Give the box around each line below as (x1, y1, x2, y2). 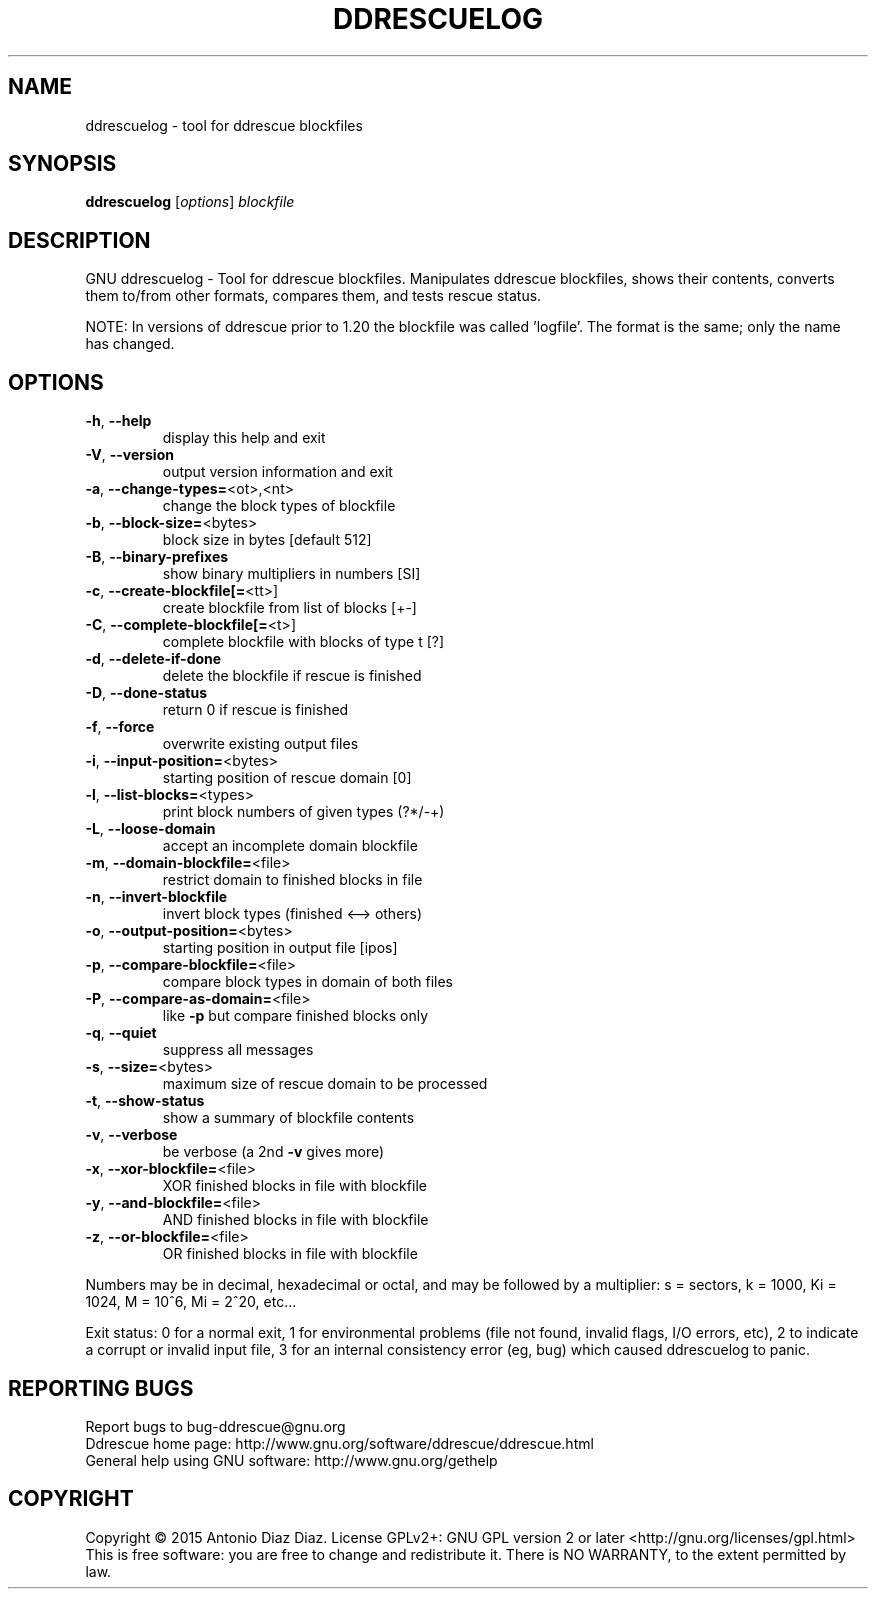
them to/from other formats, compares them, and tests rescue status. (85, 287, 542, 305)
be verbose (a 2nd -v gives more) (162, 1143, 385, 1161)
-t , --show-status (85, 1092, 205, 1110)
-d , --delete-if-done (85, 650, 222, 668)
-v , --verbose (85, 1126, 178, 1144)
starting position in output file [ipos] (162, 939, 398, 957)
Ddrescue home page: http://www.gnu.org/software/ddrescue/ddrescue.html (85, 1434, 594, 1452)
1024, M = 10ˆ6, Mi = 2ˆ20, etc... (85, 1293, 297, 1311)
